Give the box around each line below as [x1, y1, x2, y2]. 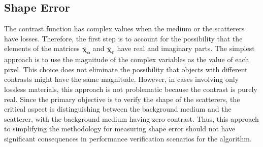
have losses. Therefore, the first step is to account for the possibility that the [4, 33, 243, 43]
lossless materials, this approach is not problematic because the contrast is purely [4, 83, 257, 94]
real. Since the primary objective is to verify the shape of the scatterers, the [4, 93, 240, 104]
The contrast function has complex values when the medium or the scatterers [4, 23, 245, 34]
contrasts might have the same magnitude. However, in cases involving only [4, 74, 239, 84]
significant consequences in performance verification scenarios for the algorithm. [4, 133, 252, 143]
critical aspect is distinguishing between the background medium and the [4, 104, 232, 114]
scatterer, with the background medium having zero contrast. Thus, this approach [4, 113, 259, 124]
